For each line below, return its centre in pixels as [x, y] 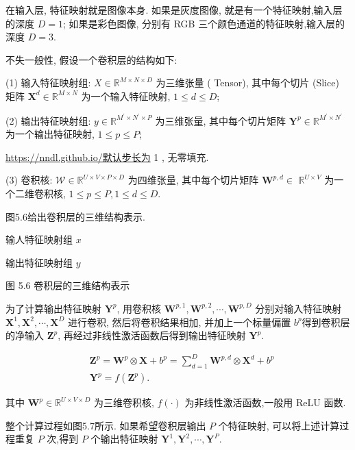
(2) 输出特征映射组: [48, 120]
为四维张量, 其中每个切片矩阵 [193, 180]
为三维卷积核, [124, 402]
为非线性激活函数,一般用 [239, 402]
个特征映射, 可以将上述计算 [279, 425]
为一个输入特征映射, [126, 96]
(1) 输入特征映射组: [48, 83]
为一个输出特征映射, [50, 134]
